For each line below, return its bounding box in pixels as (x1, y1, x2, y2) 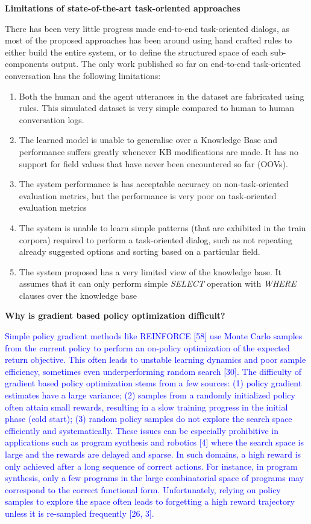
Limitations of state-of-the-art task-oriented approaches (5, 2, 240, 14)
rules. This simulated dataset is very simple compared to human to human (19, 101, 295, 114)
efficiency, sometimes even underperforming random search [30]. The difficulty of (5, 365, 301, 377)
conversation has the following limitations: (5, 69, 161, 81)
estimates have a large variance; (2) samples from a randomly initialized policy (5, 389, 295, 401)
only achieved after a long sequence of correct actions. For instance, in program (5, 459, 298, 472)
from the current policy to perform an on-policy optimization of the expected (5, 341, 290, 354)
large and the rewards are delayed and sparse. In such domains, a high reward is (5, 448, 301, 460)
